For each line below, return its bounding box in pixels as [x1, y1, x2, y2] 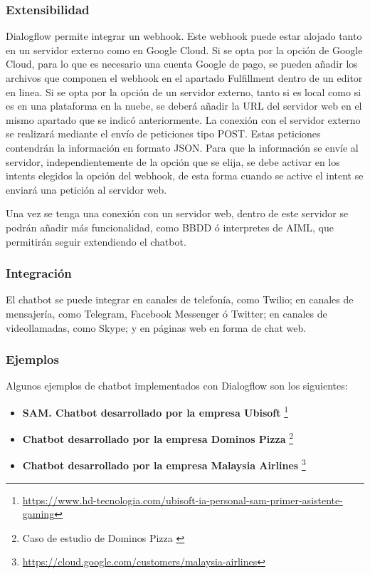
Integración [6, 264, 72, 282]
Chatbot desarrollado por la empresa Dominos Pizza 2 [22, 429, 293, 446]
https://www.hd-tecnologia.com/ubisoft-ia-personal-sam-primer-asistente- [22, 492, 343, 507]
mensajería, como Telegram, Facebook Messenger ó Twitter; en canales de [6, 306, 327, 320]
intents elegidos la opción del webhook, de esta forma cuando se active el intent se [6, 168, 364, 183]
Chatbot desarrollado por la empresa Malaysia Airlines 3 [22, 456, 306, 473]
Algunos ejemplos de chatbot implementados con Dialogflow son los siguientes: [6, 378, 348, 393]
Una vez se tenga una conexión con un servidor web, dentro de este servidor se [6, 206, 349, 221]
